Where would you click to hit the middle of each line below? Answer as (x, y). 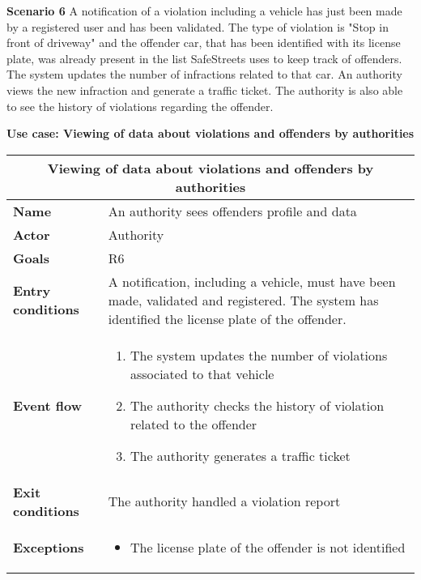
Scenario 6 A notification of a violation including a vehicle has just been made (204, 11)
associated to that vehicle (202, 373)
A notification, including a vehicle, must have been (252, 281)
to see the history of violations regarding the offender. (140, 106)
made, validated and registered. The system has (243, 300)
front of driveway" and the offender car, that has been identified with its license (204, 43)
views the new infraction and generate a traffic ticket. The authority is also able (205, 90)
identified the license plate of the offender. (227, 318)
